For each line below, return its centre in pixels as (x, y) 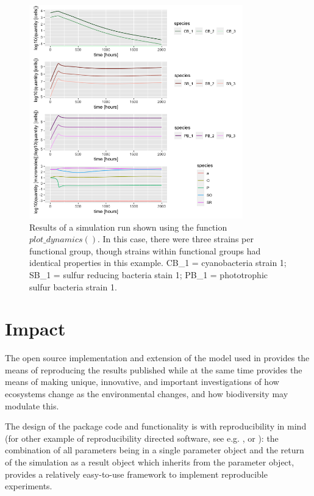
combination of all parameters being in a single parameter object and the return (155, 450)
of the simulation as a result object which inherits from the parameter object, (150, 462)
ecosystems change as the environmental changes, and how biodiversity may (147, 394)
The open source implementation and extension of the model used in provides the (157, 358)
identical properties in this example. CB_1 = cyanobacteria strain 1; (158, 263)
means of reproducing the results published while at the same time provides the (154, 369)
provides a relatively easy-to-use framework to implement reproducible (136, 474)
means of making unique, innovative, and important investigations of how (142, 382)
